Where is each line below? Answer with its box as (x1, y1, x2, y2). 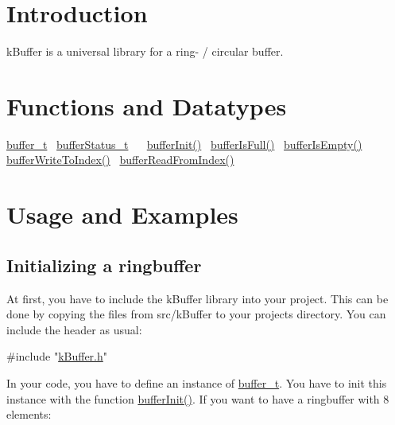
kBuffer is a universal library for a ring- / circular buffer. (6, 43, 284, 60)
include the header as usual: (6, 321, 142, 337)
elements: (6, 406, 52, 423)
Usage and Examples (6, 198, 238, 231)
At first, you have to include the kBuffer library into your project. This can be (6, 290, 389, 306)
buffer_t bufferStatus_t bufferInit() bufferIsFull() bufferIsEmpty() (6, 135, 362, 152)
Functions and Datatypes (6, 89, 287, 122)
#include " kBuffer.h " (6, 348, 108, 365)
